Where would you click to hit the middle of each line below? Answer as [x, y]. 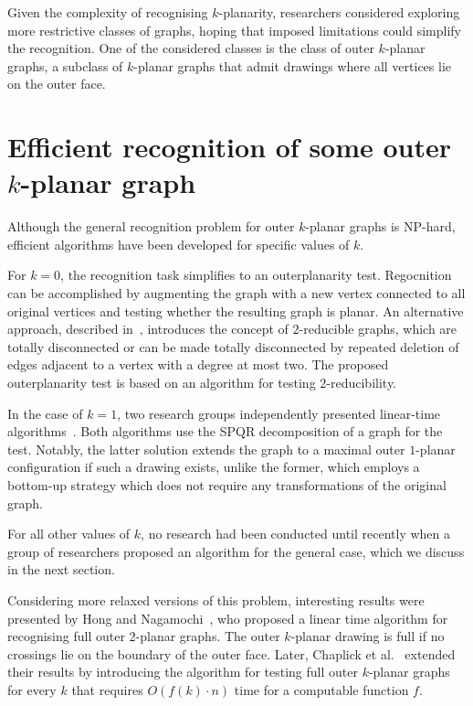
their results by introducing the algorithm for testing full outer [183, 672]
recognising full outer [66, 636]
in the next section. [61, 569]
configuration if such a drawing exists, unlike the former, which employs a [214, 467]
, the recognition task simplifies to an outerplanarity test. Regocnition [256, 275]
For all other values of [69, 534]
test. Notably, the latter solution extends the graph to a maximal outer [206, 449]
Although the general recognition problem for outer [151, 226]
